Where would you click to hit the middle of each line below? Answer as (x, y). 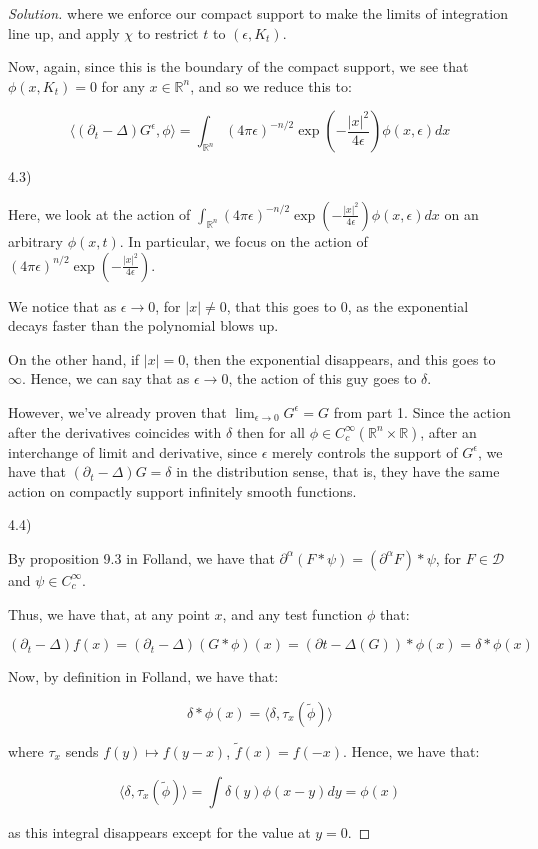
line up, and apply (64, 32)
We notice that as (62, 305)
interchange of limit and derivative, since (133, 451)
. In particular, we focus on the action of (243, 240)
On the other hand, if (74, 358)
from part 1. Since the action (422, 411)
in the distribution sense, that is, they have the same (338, 471)
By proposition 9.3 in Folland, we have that (141, 557)
